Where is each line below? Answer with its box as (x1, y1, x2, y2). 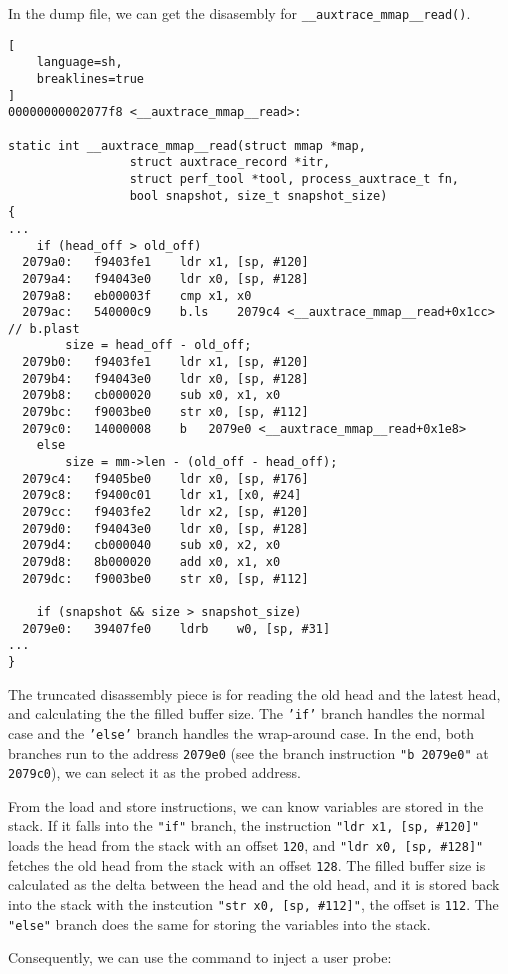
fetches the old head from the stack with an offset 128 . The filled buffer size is (8, 854, 486, 875)
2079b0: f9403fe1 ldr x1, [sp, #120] (22, 355, 309, 370)
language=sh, (36, 55, 123, 70)
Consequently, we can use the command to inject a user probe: (8, 947, 392, 968)
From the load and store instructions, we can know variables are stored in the (8, 795, 484, 816)
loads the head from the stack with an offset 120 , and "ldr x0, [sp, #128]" (8, 835, 484, 856)
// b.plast (8, 321, 80, 336)
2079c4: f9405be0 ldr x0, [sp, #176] (22, 471, 309, 486)
